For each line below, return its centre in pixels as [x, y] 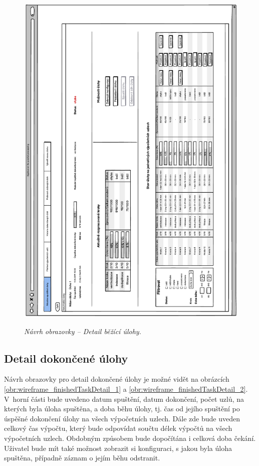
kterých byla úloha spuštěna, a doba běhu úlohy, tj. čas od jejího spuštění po [122, 409]
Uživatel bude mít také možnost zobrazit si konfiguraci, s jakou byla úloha [118, 448]
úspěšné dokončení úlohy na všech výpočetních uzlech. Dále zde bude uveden [122, 418]
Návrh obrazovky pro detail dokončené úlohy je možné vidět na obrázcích [117, 379]
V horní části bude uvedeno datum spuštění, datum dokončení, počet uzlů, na [124, 399]
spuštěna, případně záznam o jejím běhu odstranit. [82, 458]
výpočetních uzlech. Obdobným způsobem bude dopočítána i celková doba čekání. [130, 438]
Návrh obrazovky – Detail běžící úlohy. [83, 331]
